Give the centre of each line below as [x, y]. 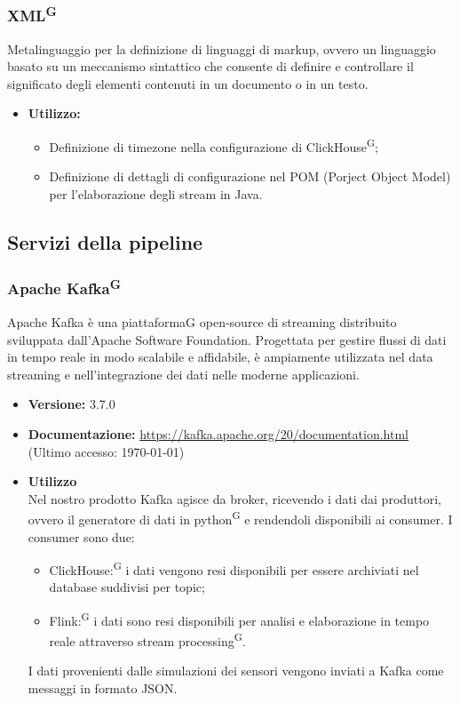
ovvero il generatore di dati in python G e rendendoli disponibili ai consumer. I [240, 518]
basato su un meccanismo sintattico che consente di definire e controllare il [210, 66]
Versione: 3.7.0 [71, 404]
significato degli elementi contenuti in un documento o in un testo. [188, 83]
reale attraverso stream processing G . [147, 639]
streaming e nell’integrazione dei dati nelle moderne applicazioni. [183, 374]
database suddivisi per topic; [127, 587]
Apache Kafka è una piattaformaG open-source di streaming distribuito [202, 321]
